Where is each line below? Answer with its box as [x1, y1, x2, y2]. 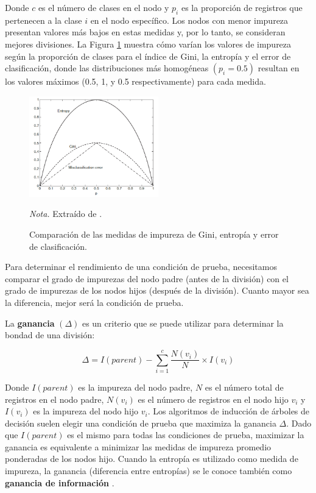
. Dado [286, 416, 312, 429]
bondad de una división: [5, 328, 95, 341]
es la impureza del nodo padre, [78, 380, 193, 393]
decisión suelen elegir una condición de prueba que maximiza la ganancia [5, 416, 276, 429]
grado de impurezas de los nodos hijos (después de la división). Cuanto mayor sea [5, 284, 309, 297]
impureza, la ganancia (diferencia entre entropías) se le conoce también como [5, 464, 292, 477]
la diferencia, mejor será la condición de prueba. [5, 296, 184, 308]
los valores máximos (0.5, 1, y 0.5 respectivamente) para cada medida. [5, 75, 266, 88]
